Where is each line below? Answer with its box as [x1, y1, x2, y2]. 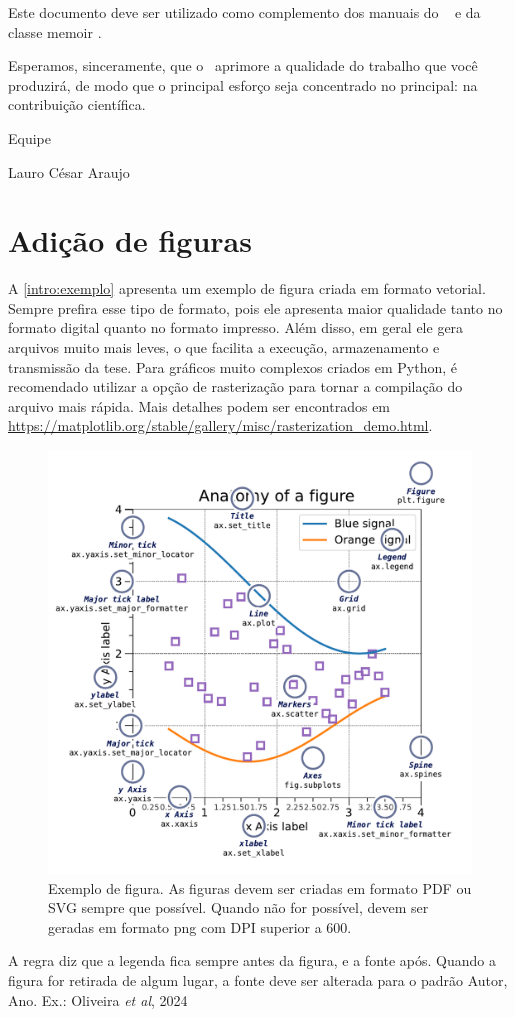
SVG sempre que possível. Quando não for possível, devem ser [48, 897, 429, 918]
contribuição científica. [8, 94, 146, 115]
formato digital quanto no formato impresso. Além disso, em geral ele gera [8, 317, 464, 338]
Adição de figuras [8, 220, 252, 261]
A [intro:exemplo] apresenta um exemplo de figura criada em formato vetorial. [8, 278, 486, 299]
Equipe [8, 127, 51, 148]
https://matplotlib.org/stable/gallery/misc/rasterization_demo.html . [8, 415, 433, 436]
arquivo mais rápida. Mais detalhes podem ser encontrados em [8, 395, 391, 416]
